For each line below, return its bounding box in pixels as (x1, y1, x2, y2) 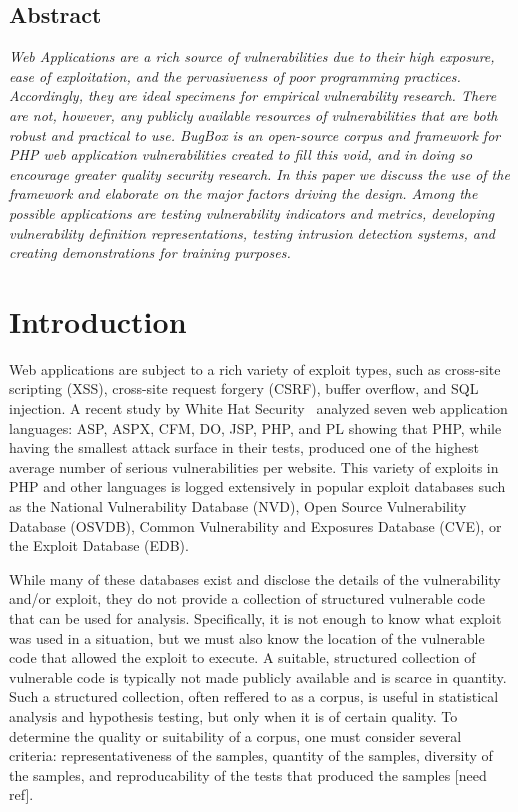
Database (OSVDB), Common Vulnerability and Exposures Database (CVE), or (9, 515, 502, 536)
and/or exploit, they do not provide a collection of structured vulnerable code (9, 588, 485, 609)
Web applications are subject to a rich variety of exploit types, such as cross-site (9, 358, 501, 379)
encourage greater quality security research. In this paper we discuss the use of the (9, 163, 510, 184)
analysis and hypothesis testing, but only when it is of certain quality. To (9, 705, 458, 726)
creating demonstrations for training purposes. (9, 242, 291, 263)
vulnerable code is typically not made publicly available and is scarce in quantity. (9, 666, 507, 687)
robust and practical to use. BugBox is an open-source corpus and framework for (9, 124, 501, 145)
